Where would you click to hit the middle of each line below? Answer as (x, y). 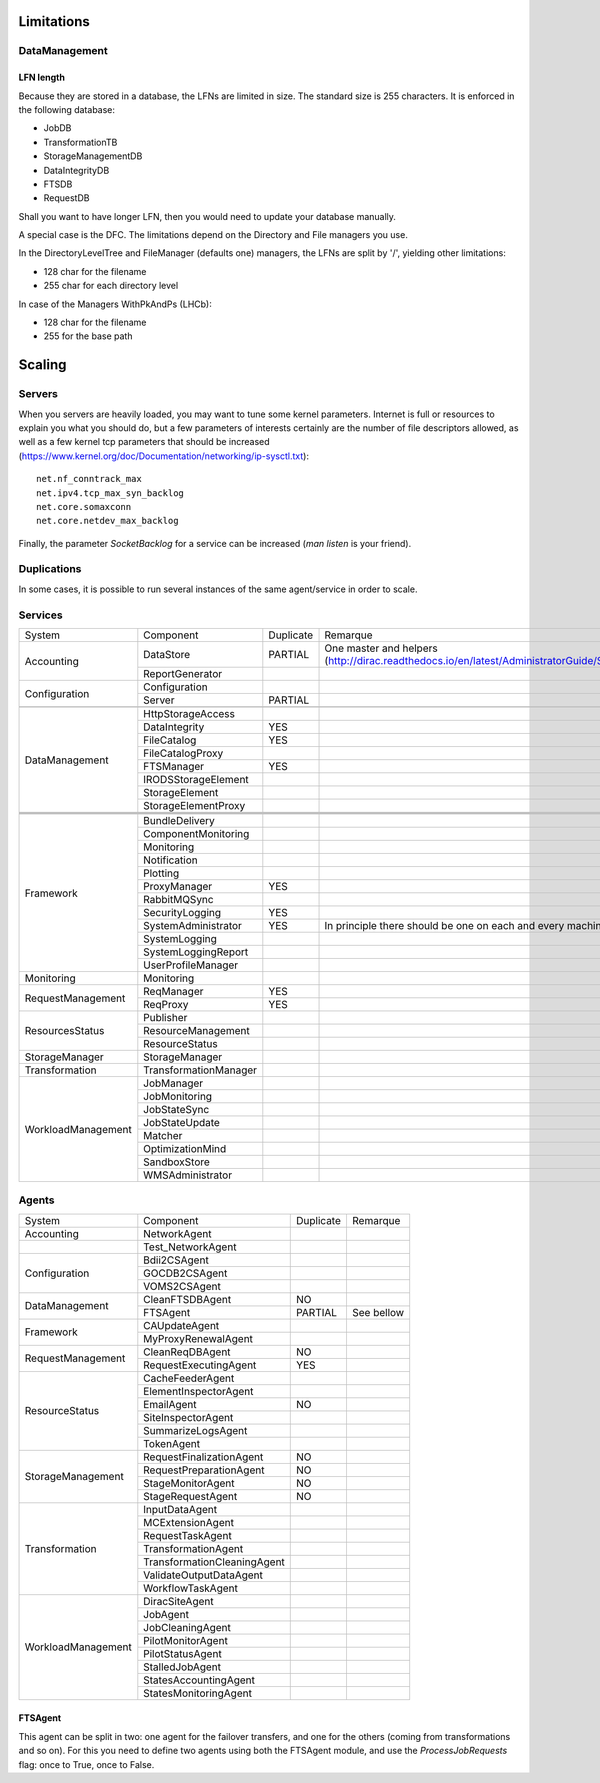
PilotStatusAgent (182, 1653)
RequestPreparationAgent (204, 1470)
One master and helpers (381, 648)
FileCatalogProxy (183, 753)
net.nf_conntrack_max (89, 479)
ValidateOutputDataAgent (203, 1575)
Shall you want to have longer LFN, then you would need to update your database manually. (207, 216)
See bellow (378, 1312)
